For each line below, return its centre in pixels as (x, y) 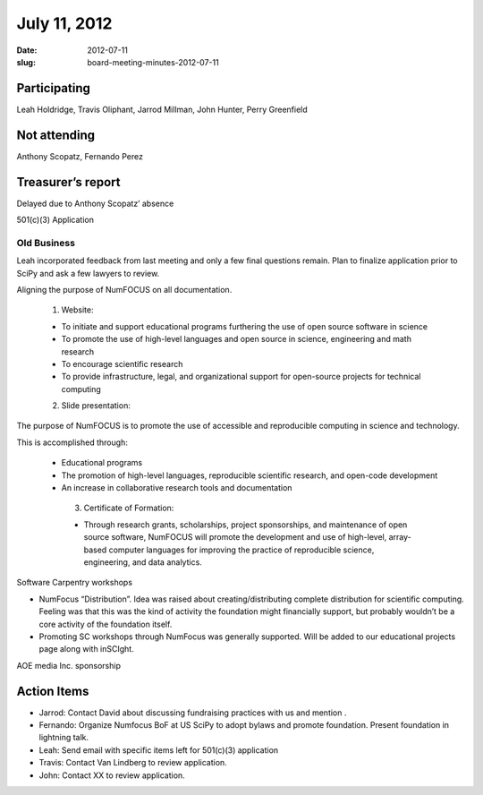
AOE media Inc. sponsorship (68, 665)
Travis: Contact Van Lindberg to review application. (133, 763)
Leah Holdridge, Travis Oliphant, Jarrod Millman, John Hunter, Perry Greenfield (162, 109)
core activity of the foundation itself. (106, 624)
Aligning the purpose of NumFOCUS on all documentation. (124, 289)
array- (400, 537)
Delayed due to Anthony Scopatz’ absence (95, 203)
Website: (77, 310)
